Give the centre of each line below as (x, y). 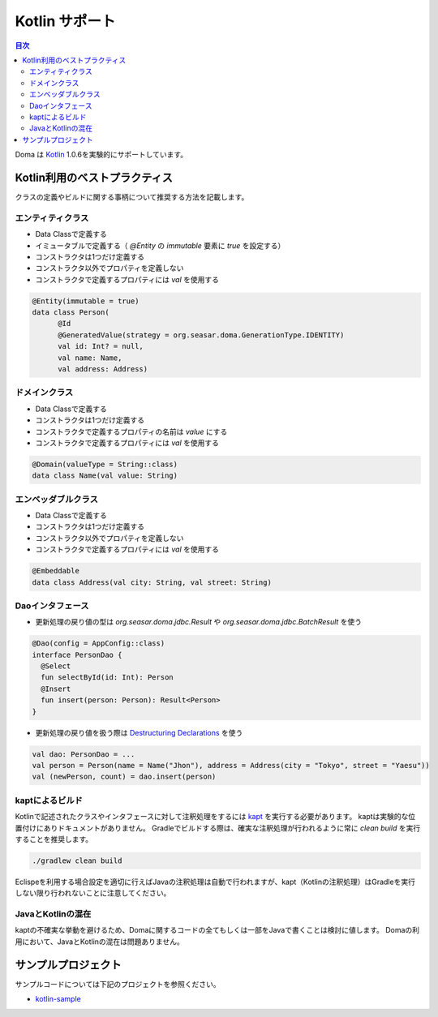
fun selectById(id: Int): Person (107, 678)
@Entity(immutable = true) (86, 301)
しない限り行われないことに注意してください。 (93, 893)
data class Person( (71, 313)
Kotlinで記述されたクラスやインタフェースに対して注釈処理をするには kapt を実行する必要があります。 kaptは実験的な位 (215, 817)
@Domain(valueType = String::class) (105, 464)
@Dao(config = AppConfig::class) (99, 644)
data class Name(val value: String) (105, 476)
